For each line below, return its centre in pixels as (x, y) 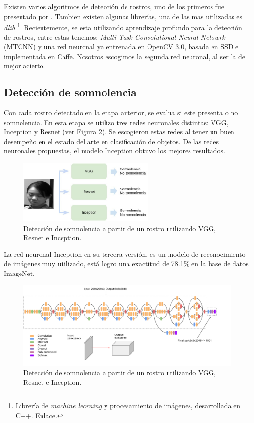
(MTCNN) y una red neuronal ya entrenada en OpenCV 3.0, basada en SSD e (121, 47)
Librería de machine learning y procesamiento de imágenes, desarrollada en (128, 406)
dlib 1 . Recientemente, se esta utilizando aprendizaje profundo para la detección (123, 27)
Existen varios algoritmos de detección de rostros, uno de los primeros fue (114, 6)
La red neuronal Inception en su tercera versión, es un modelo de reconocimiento (125, 254)
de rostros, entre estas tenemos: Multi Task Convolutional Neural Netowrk (115, 37)
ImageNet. (19, 273)
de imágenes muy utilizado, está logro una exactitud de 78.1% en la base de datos (126, 264)
